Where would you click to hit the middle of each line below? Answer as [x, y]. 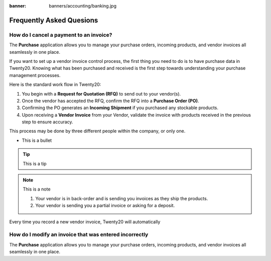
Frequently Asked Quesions [54, 20]
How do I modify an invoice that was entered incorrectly [79, 235]
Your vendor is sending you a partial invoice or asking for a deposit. [105, 206]
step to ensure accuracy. [47, 122]
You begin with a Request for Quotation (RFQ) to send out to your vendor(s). [101, 94]
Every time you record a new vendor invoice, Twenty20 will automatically [85, 222]
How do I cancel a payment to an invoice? [61, 35]
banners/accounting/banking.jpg [83, 6]
